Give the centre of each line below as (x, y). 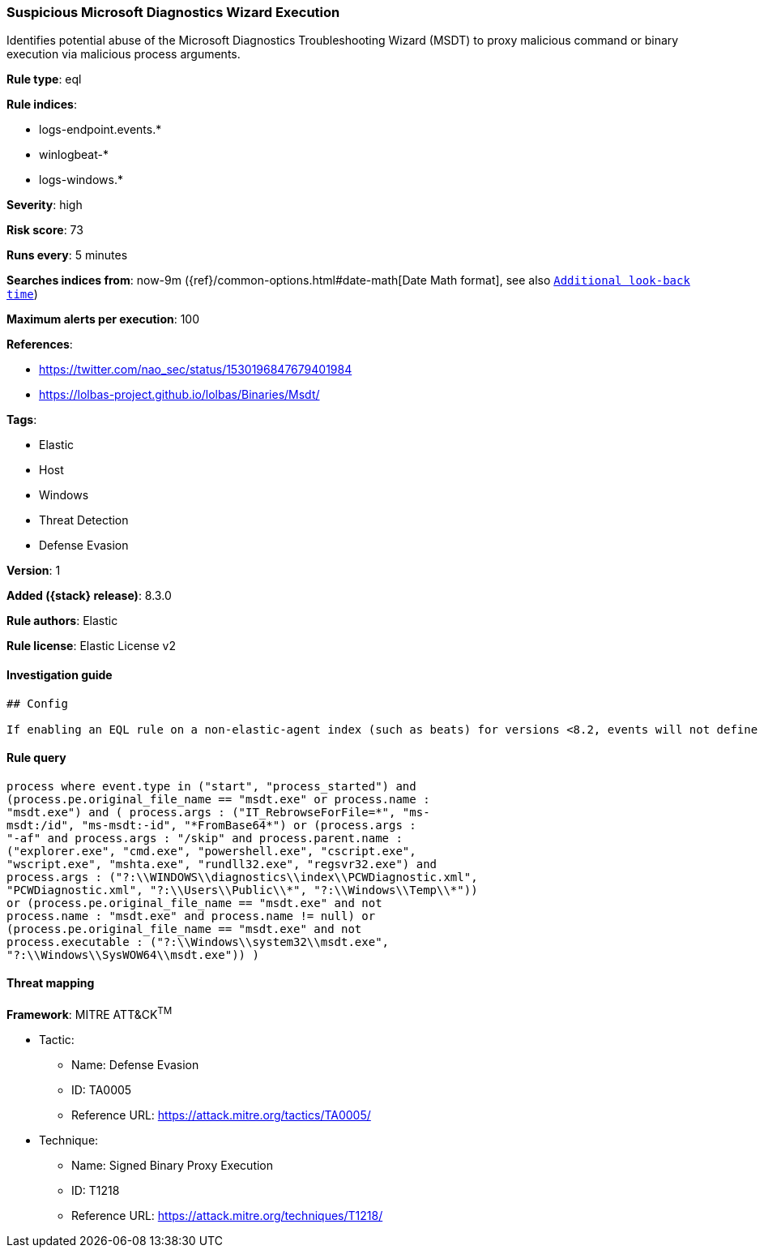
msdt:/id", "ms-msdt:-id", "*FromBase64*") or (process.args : (211, 825)
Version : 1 (34, 571)
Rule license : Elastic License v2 (91, 646)
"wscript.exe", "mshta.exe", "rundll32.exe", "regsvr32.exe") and (222, 864)
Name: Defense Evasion (135, 1064)
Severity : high (45, 205)
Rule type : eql (44, 79)
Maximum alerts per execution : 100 (103, 319)
